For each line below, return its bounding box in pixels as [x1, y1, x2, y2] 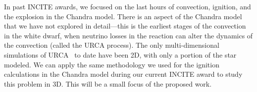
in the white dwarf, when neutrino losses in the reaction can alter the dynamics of [4, 30, 253, 40]
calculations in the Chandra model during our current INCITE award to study [4, 69, 243, 79]
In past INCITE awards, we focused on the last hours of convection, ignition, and [4, 1, 251, 11]
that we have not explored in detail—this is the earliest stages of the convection [4, 21, 246, 31]
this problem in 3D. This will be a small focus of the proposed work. [4, 78, 212, 89]
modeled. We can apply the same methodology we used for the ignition [4, 59, 219, 69]
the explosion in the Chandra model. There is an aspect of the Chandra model [4, 11, 242, 21]
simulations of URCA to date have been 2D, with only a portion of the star [4, 49, 237, 60]
